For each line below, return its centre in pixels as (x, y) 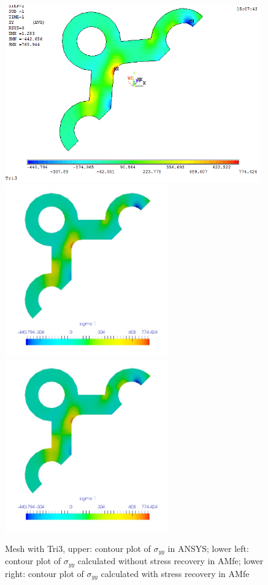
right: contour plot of (44, 573)
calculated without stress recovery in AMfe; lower (170, 561)
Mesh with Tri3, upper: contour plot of (78, 548)
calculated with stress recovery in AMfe (175, 573)
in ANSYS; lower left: (208, 548)
